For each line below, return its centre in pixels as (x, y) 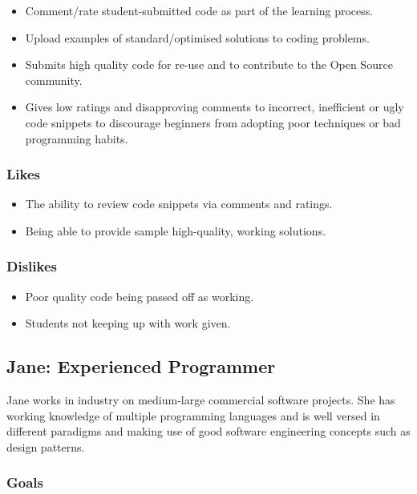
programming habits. (77, 138)
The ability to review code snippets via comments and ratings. (179, 204)
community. (54, 80)
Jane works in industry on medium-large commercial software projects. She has (201, 400)
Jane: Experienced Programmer (141, 366)
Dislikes (32, 266)
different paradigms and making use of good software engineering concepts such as (208, 431)
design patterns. (46, 446)
